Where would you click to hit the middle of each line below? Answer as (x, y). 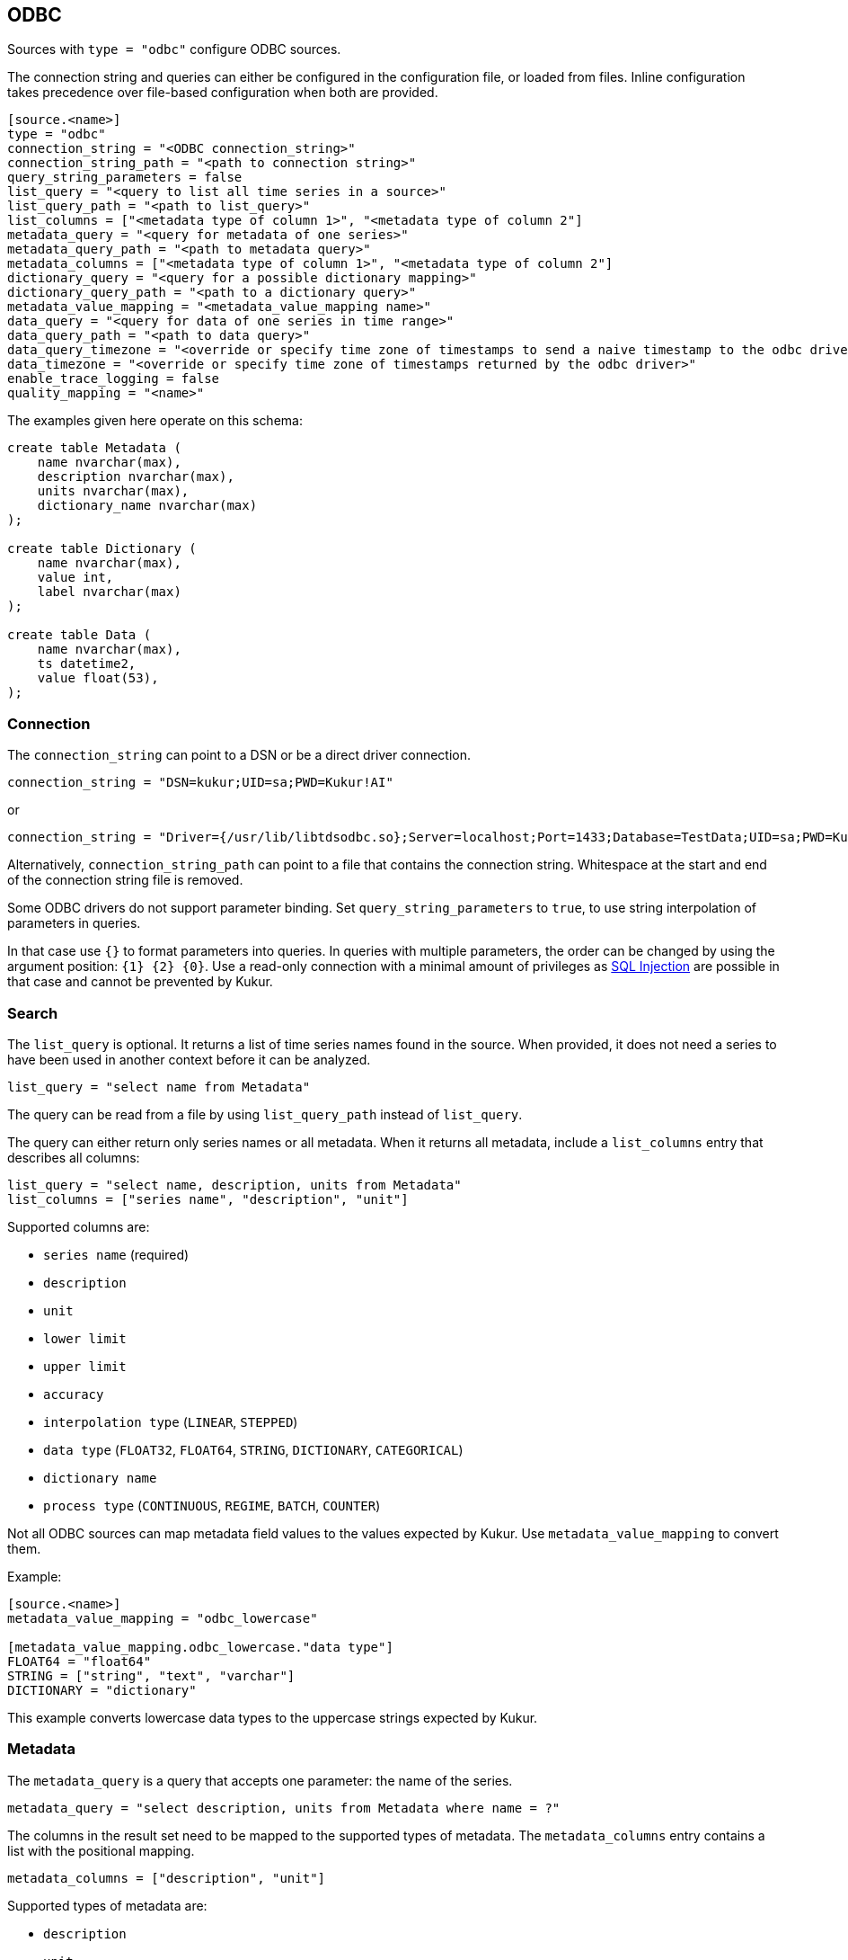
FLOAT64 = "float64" (79, 1661)
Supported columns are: (79, 1226)
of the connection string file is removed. (125, 880)
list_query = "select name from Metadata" (159, 1087)
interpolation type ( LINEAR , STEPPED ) (171, 1421)
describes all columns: (74, 1157)
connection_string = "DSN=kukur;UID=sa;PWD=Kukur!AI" (200, 783)
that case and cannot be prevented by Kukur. (140, 982)
